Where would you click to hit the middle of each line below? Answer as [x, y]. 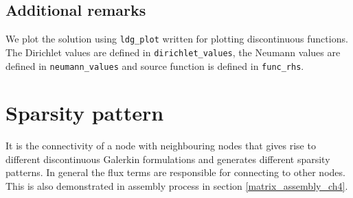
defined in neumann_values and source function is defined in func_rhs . [155, 65]
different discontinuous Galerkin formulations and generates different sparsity [168, 159]
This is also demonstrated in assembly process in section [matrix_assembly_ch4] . [177, 186]
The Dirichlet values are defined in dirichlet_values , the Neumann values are [173, 52]
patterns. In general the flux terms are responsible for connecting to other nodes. [175, 172]
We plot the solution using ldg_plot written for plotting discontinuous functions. [177, 39]
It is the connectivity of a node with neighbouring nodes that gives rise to [161, 146]
